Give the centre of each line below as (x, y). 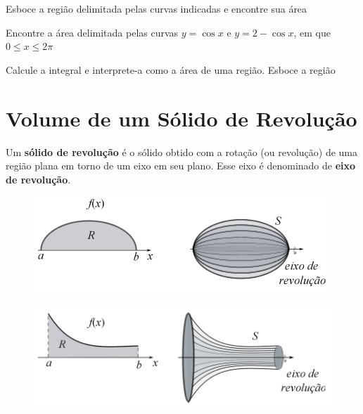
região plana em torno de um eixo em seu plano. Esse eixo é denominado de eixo (181, 166)
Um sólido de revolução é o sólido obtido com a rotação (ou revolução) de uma (182, 151)
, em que (312, 32)
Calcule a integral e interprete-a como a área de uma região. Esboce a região (171, 69)
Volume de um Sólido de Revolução (181, 118)
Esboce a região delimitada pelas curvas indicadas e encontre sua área (157, 8)
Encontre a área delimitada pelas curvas (92, 32)
